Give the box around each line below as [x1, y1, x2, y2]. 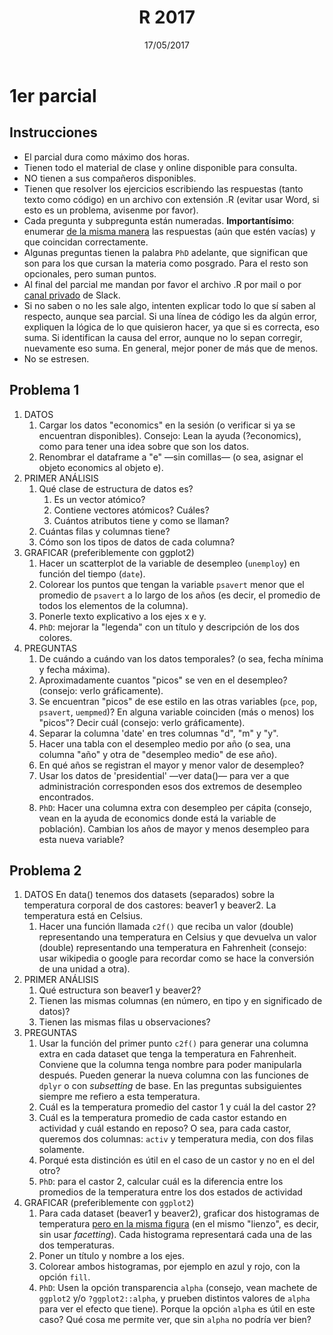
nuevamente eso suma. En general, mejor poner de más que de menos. [23, 342, 319, 354]
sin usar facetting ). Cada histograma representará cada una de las [38, 1229, 312, 1241]
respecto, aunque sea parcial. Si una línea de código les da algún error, [23, 310, 317, 322]
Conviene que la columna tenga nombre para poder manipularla [38, 1059, 302, 1071]
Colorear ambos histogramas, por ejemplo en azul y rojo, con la [38, 1261, 301, 1273]
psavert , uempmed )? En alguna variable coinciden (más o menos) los [38, 706, 315, 718]
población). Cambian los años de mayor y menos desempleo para [38, 822, 310, 835]
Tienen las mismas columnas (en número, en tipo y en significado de [38, 995, 323, 1007]
